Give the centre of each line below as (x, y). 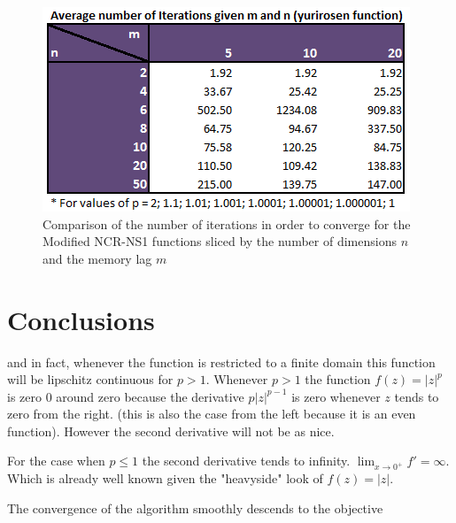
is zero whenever (336, 396)
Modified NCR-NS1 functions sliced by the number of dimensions (220, 241)
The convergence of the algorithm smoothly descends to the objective (195, 508)
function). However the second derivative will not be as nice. (171, 431)
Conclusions (81, 319)
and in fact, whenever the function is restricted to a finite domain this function (221, 361)
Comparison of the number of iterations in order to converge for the (227, 223)
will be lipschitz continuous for (90, 379)
